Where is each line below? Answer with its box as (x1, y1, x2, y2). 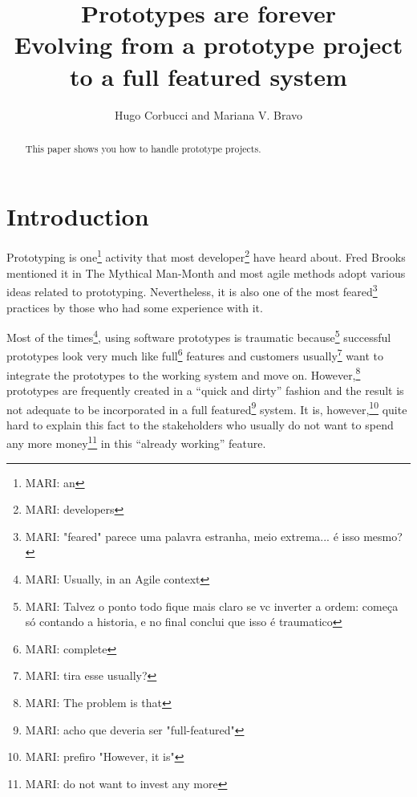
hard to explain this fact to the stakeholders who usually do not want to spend (6, 416, 394, 433)
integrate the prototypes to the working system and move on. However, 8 (6, 364, 361, 383)
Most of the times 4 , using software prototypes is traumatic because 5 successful (6, 327, 391, 345)
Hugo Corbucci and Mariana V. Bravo (114, 106, 303, 123)
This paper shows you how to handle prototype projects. (25, 141, 261, 155)
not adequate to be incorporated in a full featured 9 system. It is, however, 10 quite (6, 398, 407, 417)
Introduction (6, 199, 149, 232)
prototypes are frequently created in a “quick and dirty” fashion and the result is (6, 381, 404, 398)
